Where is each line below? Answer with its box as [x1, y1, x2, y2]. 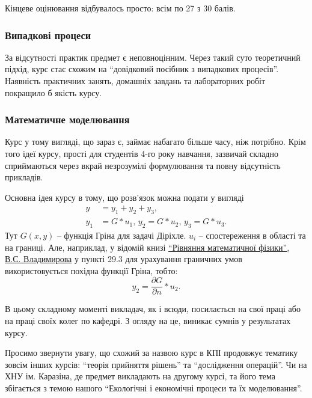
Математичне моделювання [5, 112, 130, 127]
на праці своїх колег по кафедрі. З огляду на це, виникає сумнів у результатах [5, 314, 291, 327]
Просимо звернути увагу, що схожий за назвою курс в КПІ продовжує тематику [5, 346, 298, 359]
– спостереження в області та [198, 229, 306, 242]
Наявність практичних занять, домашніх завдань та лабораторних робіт [5, 75, 266, 87]
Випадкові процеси [5, 27, 91, 42]
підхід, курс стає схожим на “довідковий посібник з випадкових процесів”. [5, 63, 279, 75]
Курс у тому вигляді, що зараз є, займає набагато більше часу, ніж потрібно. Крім [5, 135, 306, 148]
